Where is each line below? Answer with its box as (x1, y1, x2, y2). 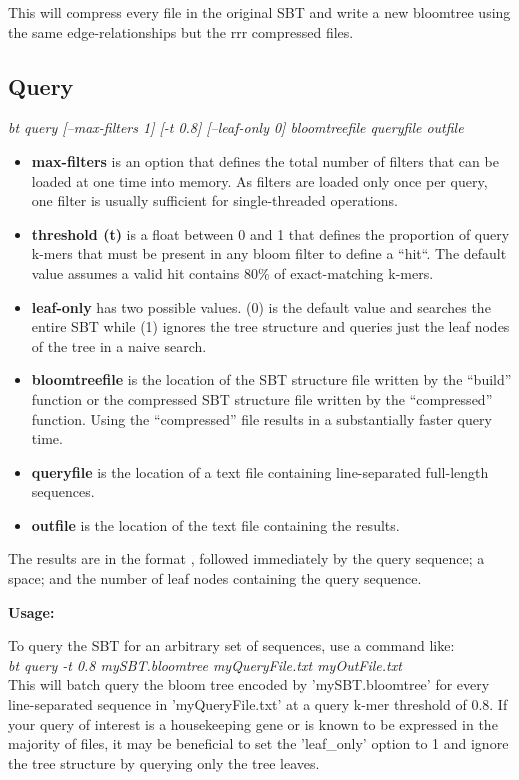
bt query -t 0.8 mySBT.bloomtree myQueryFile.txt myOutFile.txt (8, 654, 402, 675)
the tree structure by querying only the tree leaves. (8, 752, 320, 773)
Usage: (8, 601, 55, 622)
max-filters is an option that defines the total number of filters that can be (31, 150, 499, 171)
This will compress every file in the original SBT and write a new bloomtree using (8, 2, 511, 22)
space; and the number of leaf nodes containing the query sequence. (8, 568, 422, 589)
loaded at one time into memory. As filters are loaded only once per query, (31, 170, 488, 191)
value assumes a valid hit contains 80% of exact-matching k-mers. (31, 262, 434, 283)
